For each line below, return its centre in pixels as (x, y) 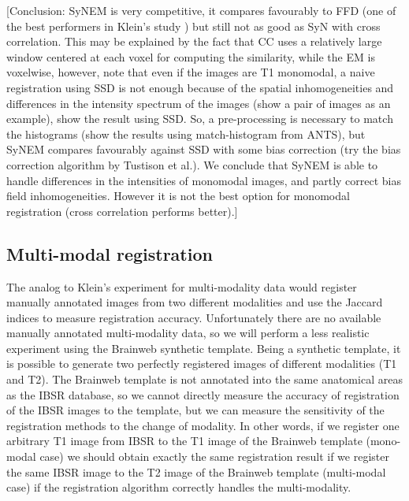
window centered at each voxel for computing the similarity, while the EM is (191, 56)
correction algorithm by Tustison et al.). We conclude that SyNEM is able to (192, 164)
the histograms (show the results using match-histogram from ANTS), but (186, 134)
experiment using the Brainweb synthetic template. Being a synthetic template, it (204, 348)
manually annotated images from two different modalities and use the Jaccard (195, 302)
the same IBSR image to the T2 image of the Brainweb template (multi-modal (196, 471)
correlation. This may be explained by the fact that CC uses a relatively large (194, 41)
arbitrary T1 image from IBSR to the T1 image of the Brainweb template (184, 441)
